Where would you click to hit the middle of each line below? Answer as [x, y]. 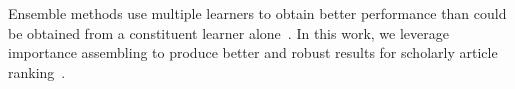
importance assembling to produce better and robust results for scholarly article [253, 52]
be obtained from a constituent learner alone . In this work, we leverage [228, 32]
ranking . [37, 71]
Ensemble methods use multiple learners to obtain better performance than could [257, 13]
